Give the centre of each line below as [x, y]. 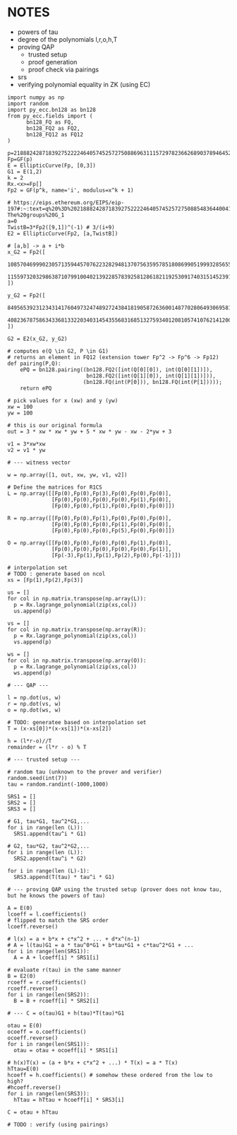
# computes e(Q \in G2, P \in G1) [58, 351]
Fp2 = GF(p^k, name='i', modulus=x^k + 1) [71, 190]
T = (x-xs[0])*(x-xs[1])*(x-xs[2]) [60, 728]
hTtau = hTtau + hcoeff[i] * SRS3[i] [69, 1100]
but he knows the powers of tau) [56, 895]
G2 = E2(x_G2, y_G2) [38, 339]
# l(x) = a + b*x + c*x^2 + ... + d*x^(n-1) [74, 939]
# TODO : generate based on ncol [56, 574]
